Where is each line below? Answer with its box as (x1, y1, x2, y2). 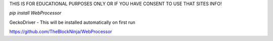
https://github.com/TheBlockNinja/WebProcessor (9, 28, 112, 35)
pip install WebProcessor (9, 10, 62, 16)
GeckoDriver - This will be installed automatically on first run (9, 19, 135, 25)
